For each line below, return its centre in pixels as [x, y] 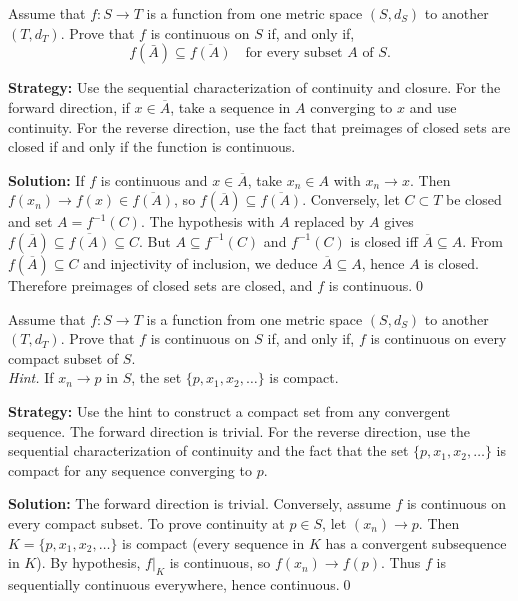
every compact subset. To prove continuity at [146, 522]
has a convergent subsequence [416, 542]
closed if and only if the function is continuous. [152, 146]
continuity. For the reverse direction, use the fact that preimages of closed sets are [259, 126]
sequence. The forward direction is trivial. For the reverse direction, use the [239, 430]
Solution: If [46, 179]
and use [433, 107]
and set [30, 221]
